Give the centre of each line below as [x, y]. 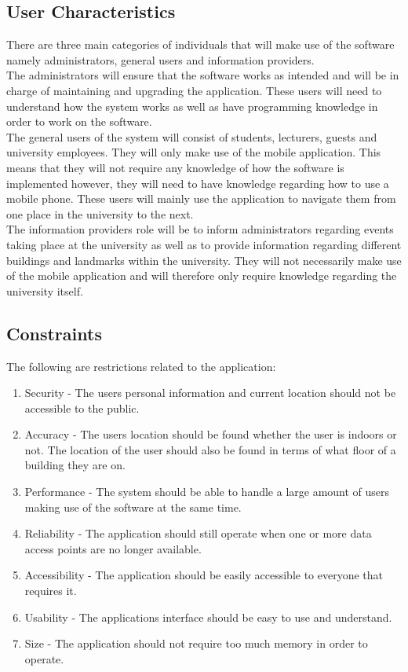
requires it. [51, 591]
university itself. [45, 290]
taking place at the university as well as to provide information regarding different [204, 244]
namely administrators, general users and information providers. [160, 59]
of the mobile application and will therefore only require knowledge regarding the [202, 275]
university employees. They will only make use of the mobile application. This [194, 152]
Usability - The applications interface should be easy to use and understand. [208, 617]
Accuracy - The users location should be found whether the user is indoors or [211, 434]
